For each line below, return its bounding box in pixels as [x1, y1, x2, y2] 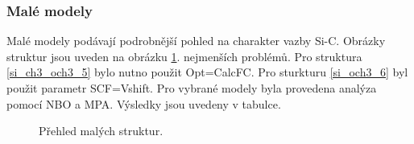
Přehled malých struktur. [39, 122, 164, 139]
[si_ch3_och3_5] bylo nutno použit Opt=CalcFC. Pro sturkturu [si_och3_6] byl [6, 64, 408, 80]
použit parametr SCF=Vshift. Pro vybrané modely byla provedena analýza [6, 80, 377, 96]
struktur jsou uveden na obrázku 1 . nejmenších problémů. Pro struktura [6, 47, 362, 64]
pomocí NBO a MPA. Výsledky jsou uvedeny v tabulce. [6, 95, 281, 112]
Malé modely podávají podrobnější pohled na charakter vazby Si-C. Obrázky [6, 32, 386, 49]
